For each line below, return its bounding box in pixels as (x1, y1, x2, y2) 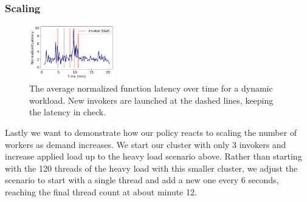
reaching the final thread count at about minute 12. (5, 185, 197, 198)
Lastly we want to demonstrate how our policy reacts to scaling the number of (5, 126, 297, 138)
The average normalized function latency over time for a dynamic (29, 82, 273, 95)
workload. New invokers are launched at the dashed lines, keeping (29, 93, 274, 106)
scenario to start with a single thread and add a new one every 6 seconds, (5, 173, 279, 186)
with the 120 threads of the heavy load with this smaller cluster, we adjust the (5, 161, 298, 174)
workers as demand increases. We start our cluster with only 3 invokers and (5, 138, 286, 150)
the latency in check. (29, 106, 106, 118)
